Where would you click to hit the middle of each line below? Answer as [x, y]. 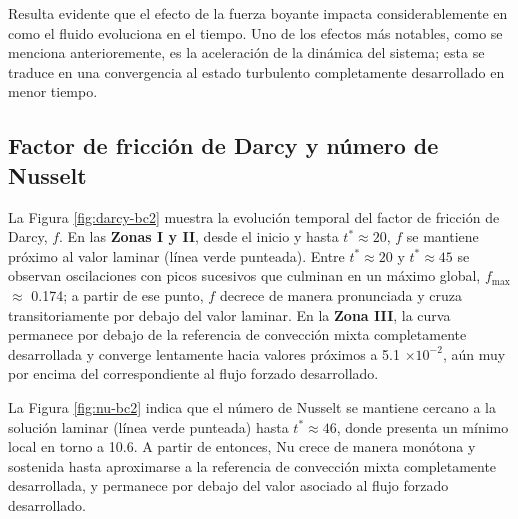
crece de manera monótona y [387, 446]
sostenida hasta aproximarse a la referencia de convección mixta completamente [252, 465]
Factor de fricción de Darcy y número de [223, 145]
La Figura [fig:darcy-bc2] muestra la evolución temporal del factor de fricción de [254, 216]
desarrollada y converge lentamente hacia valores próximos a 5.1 [204, 353]
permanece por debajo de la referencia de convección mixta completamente [237, 334]
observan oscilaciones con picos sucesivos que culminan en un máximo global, [244, 275]
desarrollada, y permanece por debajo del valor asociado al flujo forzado [228, 485]
